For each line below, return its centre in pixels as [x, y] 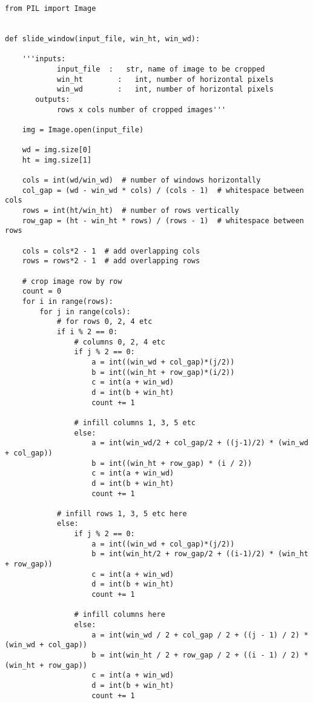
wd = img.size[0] [57, 150]
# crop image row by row [72, 281]
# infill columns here [120, 615]
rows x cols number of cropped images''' [141, 109]
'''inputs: [44, 59]
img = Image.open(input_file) [83, 129]
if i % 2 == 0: [87, 332]
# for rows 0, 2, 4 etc [104, 322]
